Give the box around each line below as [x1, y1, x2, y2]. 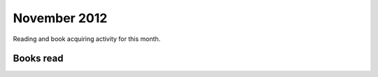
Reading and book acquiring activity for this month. [13, 35, 161, 43]
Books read [13, 53, 64, 65]
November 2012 [13, 10, 108, 26]
